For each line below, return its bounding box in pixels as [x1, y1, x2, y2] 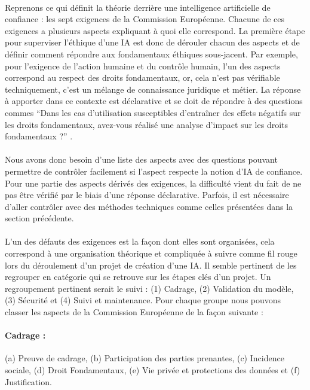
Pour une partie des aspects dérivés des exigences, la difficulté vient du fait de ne [5, 176, 302, 189]
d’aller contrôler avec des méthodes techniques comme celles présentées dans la [5, 200, 293, 212]
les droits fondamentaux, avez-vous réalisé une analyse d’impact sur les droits [5, 118, 288, 130]
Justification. [5, 375, 52, 388]
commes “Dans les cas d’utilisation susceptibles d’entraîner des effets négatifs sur [5, 106, 301, 118]
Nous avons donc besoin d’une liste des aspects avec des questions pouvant [5, 153, 278, 166]
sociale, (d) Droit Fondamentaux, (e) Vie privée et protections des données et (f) [5, 364, 300, 376]
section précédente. [5, 212, 74, 224]
